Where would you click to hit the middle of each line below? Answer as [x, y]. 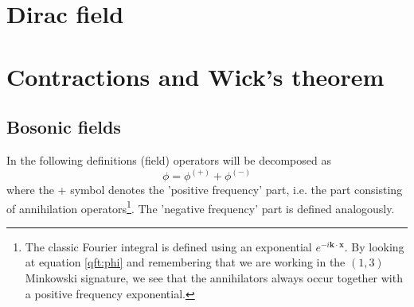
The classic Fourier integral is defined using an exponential [168, 246]
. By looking [374, 246]
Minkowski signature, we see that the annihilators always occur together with [214, 278]
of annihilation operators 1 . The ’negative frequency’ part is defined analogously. [201, 207]
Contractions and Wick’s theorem [195, 76]
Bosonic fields [64, 127]
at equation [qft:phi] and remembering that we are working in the [185, 262]
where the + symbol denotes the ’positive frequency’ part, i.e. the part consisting [205, 189]
